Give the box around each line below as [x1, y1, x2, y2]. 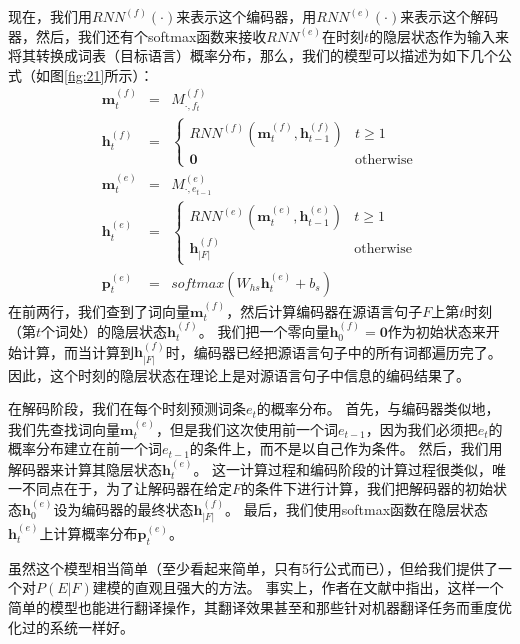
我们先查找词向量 [8, 418, 120, 439]
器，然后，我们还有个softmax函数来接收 [8, 25, 267, 46]
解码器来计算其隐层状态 [8, 458, 162, 479]
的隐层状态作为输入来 [369, 25, 509, 46]
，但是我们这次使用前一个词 [155, 418, 338, 439]
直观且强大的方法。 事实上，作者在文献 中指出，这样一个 [134, 577, 504, 598]
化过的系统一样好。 [8, 616, 134, 637]
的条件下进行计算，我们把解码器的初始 [241, 478, 494, 499]
